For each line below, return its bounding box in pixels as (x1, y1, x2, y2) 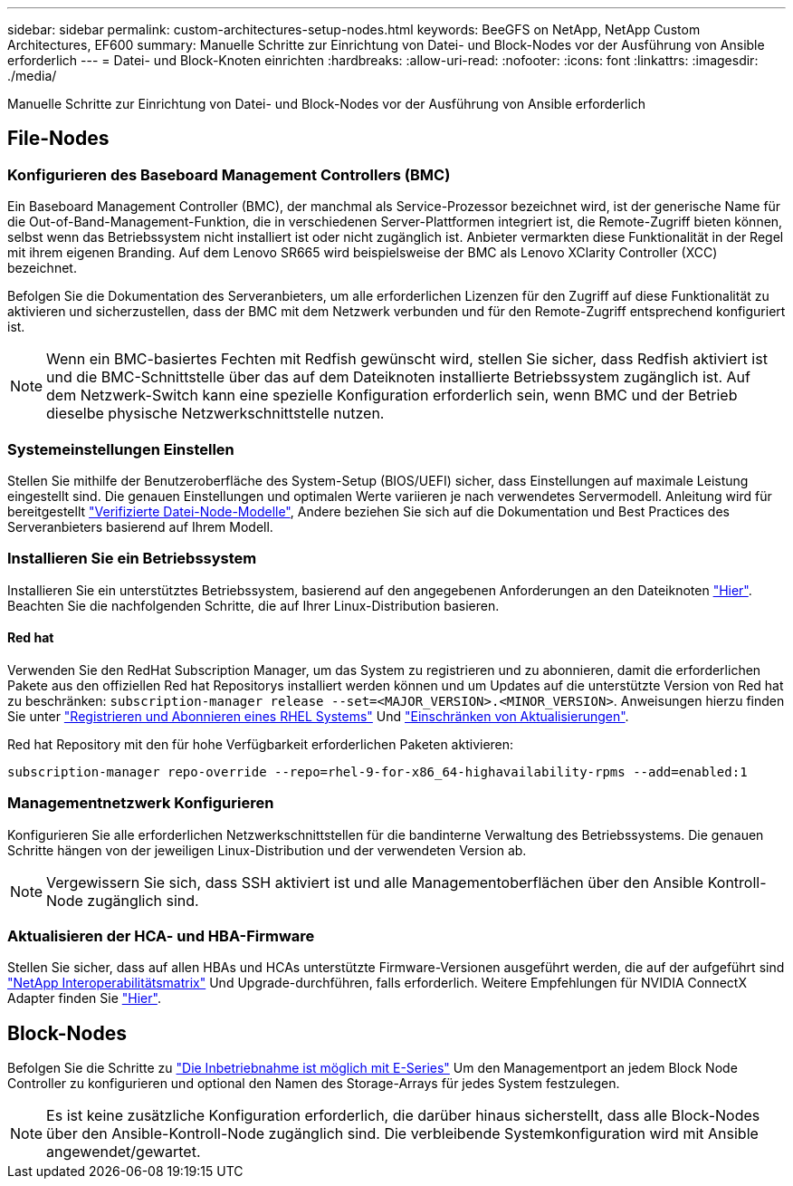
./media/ (7, 68, 57, 83)
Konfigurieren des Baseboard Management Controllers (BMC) (7, 165, 451, 184)
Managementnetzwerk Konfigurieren (7, 794, 274, 813)
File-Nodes (7, 127, 110, 150)
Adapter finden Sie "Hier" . (7, 990, 161, 1007)
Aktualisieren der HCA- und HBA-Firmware (7, 927, 315, 946)
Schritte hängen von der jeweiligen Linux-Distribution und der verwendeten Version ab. (7, 842, 527, 858)
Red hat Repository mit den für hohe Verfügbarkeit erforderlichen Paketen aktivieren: (7, 736, 514, 752)
